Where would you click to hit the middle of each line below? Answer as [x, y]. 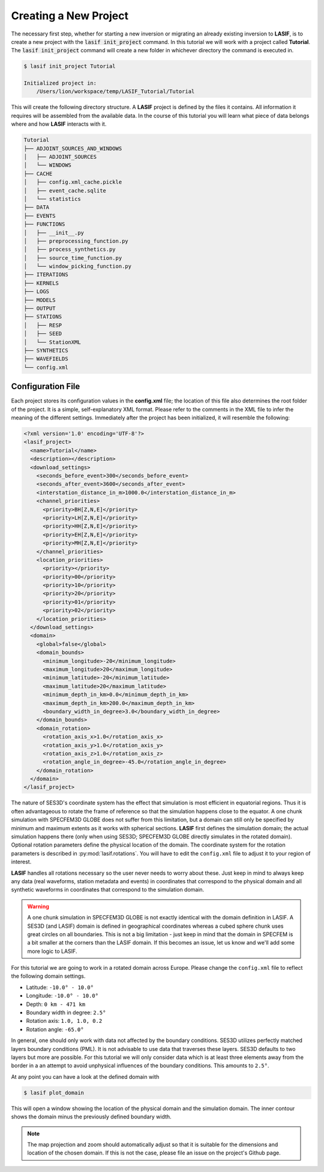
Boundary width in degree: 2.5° [66, 1013]
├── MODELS [40, 300]
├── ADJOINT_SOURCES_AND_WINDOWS [73, 148]
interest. [21, 862]
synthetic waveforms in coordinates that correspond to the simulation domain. [108, 890]
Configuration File [46, 387]
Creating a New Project [70, 16]
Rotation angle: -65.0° [55, 1029]
